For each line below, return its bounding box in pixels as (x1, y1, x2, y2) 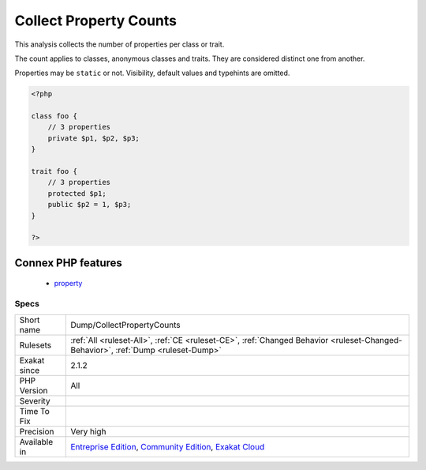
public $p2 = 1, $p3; (47, 200, 132, 209)
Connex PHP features (14, 256, 122, 269)
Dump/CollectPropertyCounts (70, 319, 181, 330)
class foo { (31, 111, 78, 121)
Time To (19, 405, 50, 416)
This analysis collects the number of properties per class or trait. (14, 39, 225, 49)
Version (19, 385, 48, 396)
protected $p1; (47, 189, 106, 197)
